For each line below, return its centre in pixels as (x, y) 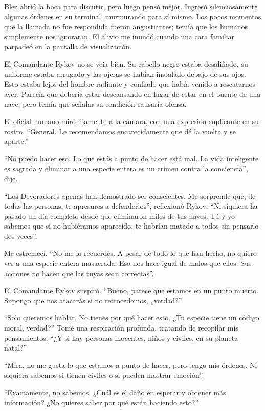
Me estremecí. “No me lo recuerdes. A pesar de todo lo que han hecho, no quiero (130, 253)
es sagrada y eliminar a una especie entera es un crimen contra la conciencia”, (126, 168)
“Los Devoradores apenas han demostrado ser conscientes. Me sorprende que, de (130, 196)
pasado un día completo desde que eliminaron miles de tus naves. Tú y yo (120, 215)
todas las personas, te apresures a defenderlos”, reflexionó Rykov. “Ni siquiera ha (131, 206)
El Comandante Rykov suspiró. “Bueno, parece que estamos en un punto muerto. (131, 290)
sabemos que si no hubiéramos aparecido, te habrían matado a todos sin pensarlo (131, 226)
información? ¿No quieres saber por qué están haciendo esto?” (102, 402)
